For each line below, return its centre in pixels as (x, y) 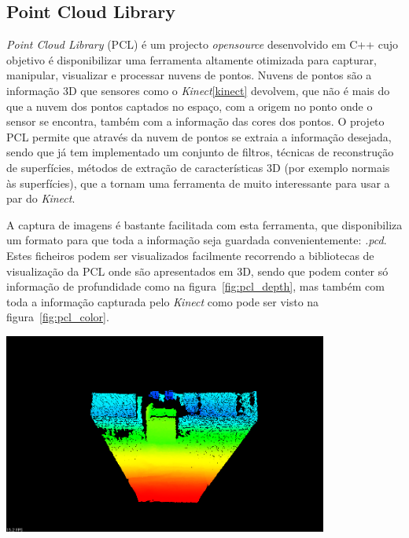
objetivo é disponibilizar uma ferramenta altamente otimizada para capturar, (192, 59)
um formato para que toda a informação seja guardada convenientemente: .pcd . (197, 240)
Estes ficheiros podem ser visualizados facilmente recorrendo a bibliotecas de (190, 255)
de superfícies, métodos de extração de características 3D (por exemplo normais (198, 167)
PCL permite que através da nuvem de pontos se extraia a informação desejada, (199, 136)
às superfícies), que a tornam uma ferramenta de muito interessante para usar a (198, 183)
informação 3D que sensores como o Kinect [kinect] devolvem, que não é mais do (198, 90)
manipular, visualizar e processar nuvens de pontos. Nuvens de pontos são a (189, 75)
